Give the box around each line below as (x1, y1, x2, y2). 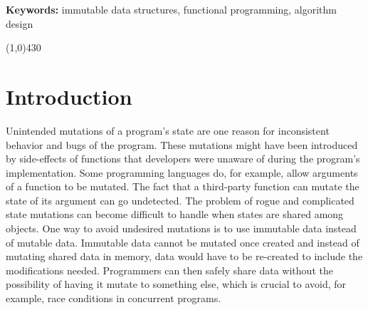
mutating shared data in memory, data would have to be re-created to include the (6, 249, 363, 264)
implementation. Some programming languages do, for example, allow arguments (6, 165, 358, 180)
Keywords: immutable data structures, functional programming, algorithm (6, 2, 337, 16)
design (6, 16, 33, 31)
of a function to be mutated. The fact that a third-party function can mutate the (6, 179, 359, 194)
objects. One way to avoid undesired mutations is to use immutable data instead (6, 221, 357, 236)
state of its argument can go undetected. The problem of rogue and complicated (6, 192, 354, 207)
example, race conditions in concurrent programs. (6, 291, 221, 306)
